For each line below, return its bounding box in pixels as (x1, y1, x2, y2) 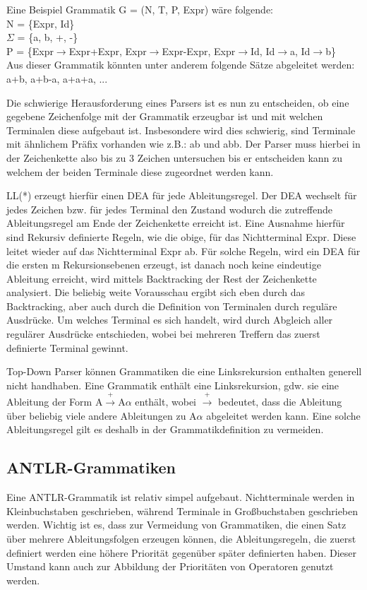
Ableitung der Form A (6, 394, 103, 409)
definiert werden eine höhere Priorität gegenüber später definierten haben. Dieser (6, 545, 356, 560)
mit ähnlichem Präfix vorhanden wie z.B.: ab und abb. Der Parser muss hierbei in (6, 136, 361, 151)
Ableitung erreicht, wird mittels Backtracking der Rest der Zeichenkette (6, 271, 317, 285)
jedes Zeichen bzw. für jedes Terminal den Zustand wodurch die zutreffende (6, 201, 332, 216)
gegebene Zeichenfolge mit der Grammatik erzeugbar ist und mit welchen (6, 109, 323, 124)
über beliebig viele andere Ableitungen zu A (6, 408, 197, 423)
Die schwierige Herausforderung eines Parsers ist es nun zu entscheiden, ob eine (6, 95, 349, 110)
